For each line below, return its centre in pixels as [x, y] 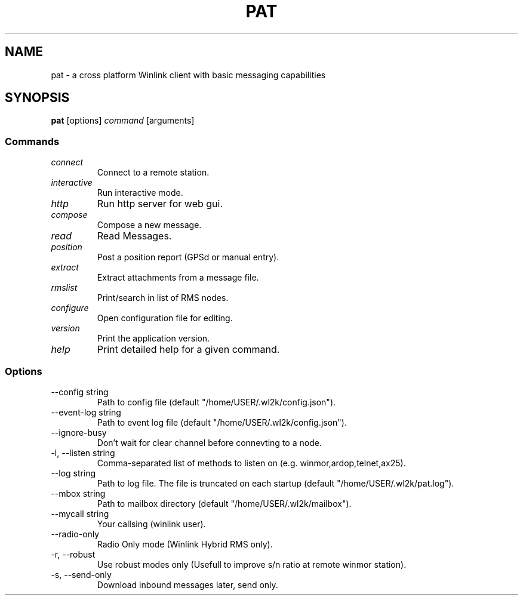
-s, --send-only [81, 574]
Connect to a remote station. [153, 173]
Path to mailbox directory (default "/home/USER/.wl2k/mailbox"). [224, 503]
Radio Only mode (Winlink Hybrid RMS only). [185, 544]
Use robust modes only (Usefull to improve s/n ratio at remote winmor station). [252, 564]
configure [70, 308]
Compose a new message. [149, 225]
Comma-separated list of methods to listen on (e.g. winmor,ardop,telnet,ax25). [251, 463]
